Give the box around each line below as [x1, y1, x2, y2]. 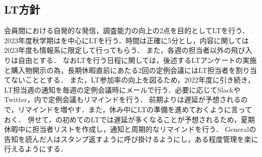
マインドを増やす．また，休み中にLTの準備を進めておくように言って [25, 104, 252, 114]
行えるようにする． [4, 143, 68, 154]
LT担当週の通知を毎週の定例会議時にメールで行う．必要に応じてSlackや [4, 84, 241, 95]
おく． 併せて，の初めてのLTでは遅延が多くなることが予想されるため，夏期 [4, 114, 255, 124]
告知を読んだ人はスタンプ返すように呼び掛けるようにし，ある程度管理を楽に [4, 133, 258, 144]
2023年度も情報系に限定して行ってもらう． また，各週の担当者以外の [4, 45, 231, 55]
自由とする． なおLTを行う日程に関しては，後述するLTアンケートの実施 [18, 54, 257, 65]
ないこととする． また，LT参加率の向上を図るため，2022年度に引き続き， [11, 74, 255, 85]
